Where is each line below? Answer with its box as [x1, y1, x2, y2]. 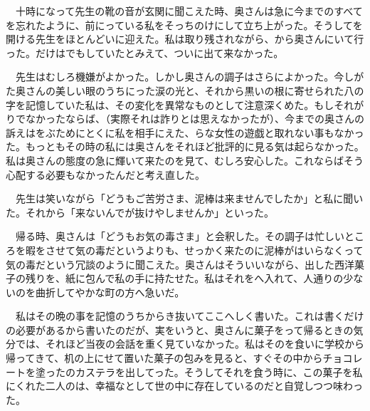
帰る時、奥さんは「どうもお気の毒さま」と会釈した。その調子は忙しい [15, 229, 344, 244]
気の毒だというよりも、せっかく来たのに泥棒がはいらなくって [75, 242, 364, 257]
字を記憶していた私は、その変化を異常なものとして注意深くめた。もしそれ [6, 97, 354, 112]
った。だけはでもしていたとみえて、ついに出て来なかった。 [6, 45, 284, 60]
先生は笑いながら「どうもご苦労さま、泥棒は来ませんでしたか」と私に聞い [15, 191, 364, 206]
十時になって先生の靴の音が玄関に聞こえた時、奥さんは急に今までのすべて [15, 4, 363, 18]
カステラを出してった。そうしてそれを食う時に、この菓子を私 [75, 364, 363, 379]
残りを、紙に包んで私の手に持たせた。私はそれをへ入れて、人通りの [25, 271, 344, 286]
